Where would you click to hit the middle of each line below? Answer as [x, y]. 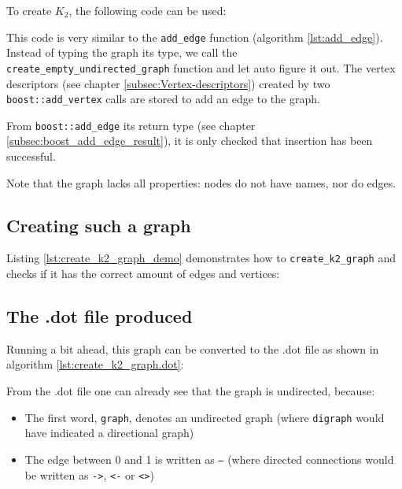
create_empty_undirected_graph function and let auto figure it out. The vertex [201, 67]
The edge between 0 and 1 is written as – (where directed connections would [209, 459]
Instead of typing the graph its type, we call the [122, 52]
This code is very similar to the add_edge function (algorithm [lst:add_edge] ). [195, 37]
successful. [31, 156]
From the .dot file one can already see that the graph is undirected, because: [191, 391]
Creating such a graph [99, 225]
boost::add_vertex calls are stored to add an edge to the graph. [163, 99]
